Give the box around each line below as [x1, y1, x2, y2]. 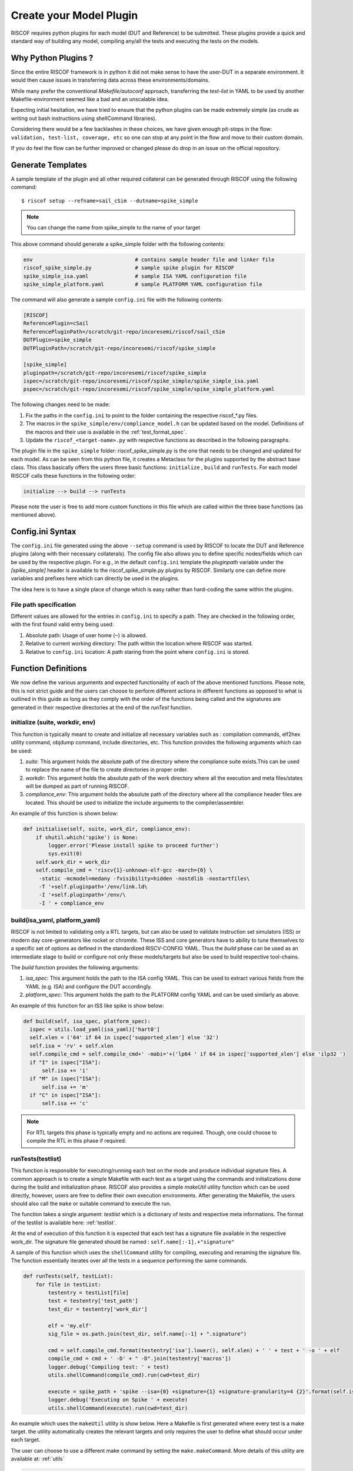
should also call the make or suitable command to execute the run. [11, 1200, 172, 1207]
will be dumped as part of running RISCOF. [25, 783, 129, 790]
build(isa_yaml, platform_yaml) [11, 916, 100, 924]
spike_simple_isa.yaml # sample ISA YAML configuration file [23, 272, 247, 279]
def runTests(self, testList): [23, 1273, 114, 1280]
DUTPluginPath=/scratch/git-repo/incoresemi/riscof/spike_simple [23, 345, 216, 351]
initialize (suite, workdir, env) [11, 718, 96, 727]
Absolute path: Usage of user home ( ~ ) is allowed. [25, 631, 147, 638]
